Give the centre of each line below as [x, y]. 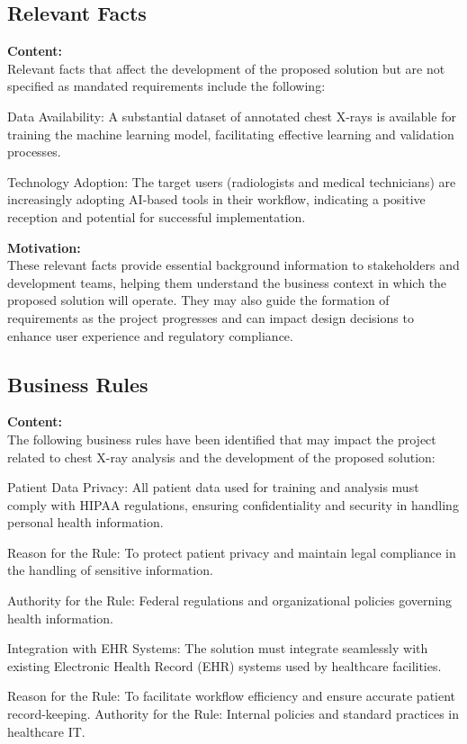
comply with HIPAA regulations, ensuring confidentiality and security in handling [233, 504]
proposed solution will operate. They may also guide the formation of [198, 300]
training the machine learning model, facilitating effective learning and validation [231, 134]
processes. [34, 152]
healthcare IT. [46, 731]
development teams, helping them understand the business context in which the [227, 282]
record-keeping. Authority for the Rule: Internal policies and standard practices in [233, 714]
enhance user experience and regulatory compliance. [150, 335]
